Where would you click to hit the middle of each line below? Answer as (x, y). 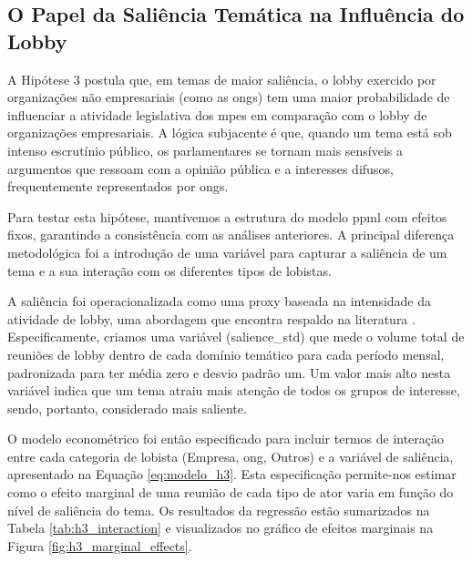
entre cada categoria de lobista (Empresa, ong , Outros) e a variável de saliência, (231, 456)
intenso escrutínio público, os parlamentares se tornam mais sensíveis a (205, 150)
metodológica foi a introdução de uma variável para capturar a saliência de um (227, 252)
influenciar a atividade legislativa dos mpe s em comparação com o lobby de (217, 114)
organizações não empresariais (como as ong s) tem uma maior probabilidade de (229, 97)
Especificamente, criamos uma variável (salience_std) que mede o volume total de (236, 337)
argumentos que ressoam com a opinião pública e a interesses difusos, (200, 168)
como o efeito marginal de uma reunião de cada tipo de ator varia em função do (231, 492)
